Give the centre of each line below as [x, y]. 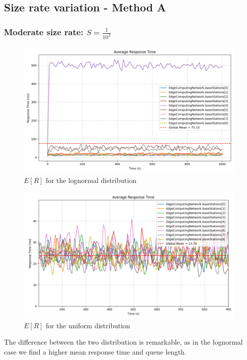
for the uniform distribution [88, 325]
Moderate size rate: [44, 31]
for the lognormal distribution [91, 180]
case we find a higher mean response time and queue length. [95, 351]
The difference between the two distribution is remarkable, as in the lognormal [123, 342]
